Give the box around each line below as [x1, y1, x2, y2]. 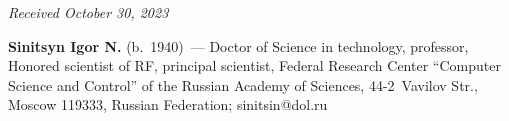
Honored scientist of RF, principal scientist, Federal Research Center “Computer [8, 55, 501, 76]
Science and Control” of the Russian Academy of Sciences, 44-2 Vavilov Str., [8, 74, 478, 95]
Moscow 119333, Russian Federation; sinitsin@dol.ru [8, 94, 328, 115]
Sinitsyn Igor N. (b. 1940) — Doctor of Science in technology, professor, [8, 35, 469, 56]
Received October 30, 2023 [8, 2, 169, 22]
